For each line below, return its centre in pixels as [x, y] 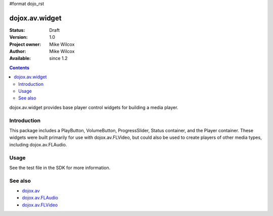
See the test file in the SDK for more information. [60, 168]
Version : [18, 37]
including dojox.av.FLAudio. [38, 144]
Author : [18, 51]
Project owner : [25, 44]
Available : [20, 59]
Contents [19, 68]
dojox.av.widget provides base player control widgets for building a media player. [94, 107]
